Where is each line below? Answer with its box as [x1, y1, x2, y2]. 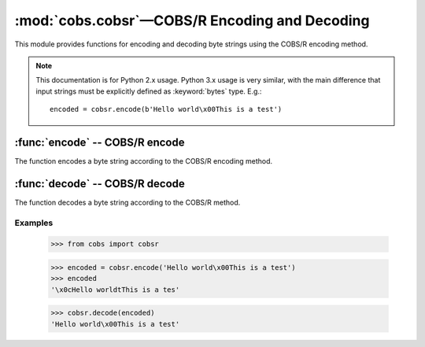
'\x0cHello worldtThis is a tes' [50, 285, 180, 294]
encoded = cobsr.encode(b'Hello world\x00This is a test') [50, 105, 283, 114]
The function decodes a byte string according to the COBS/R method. [14, 197, 241, 207]
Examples [14, 217, 54, 228]
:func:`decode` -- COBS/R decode [14, 177, 185, 190]
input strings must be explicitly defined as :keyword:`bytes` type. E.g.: [35, 87, 262, 96]
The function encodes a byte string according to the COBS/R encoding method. [14, 157, 273, 166]
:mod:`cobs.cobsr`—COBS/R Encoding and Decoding [14, 12, 370, 29]
